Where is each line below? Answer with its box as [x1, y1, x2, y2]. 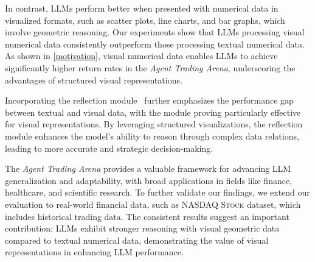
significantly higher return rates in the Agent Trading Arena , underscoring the [5, 61, 296, 74]
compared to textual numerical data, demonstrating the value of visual [5, 233, 269, 246]
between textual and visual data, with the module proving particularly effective [5, 105, 301, 118]
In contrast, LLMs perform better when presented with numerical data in [5, 2, 279, 14]
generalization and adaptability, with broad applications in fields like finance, [5, 174, 292, 186]
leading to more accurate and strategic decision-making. [5, 141, 213, 154]
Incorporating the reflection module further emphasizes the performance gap [5, 94, 294, 107]
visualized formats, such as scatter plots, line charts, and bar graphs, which [5, 13, 285, 26]
